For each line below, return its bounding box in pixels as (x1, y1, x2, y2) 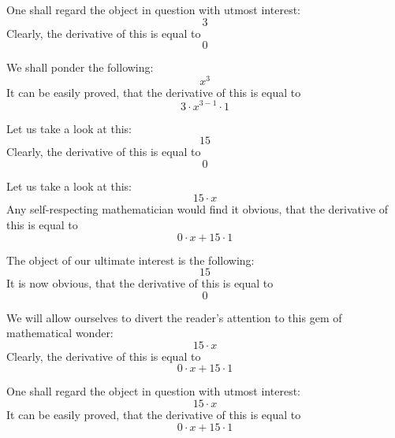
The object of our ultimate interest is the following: (6, 251, 255, 268)
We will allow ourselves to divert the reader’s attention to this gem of (6, 309, 342, 325)
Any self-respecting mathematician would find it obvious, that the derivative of (6, 201, 389, 217)
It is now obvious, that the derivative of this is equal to (6, 275, 274, 291)
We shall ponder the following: (6, 59, 154, 76)
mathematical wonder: (6, 325, 114, 341)
